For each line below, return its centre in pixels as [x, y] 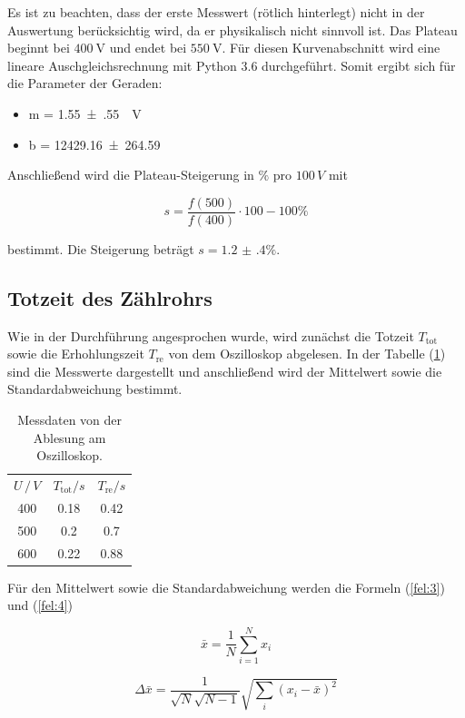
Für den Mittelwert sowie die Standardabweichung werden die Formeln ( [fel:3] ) [226, 587]
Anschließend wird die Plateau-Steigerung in [131, 175]
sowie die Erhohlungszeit [76, 354]
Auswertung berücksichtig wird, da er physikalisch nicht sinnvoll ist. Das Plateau [232, 30]
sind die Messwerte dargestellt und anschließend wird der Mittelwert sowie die [225, 371]
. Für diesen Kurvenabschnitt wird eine [331, 48]
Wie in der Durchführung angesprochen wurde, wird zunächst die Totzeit [211, 335]
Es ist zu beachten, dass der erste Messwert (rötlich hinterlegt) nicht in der [216, 12]
